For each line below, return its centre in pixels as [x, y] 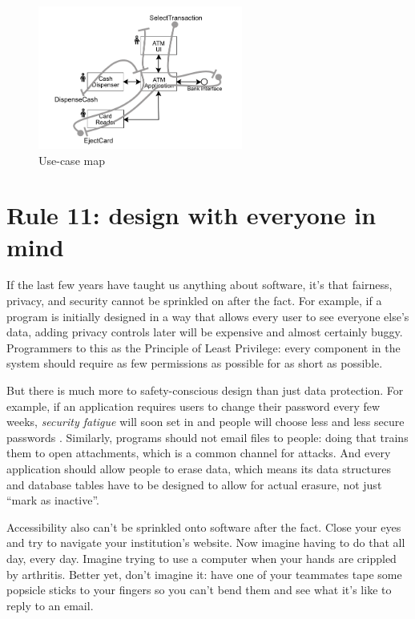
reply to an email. [50, 605]
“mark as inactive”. [53, 500]
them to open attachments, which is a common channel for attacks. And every [199, 453]
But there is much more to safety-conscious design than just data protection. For [205, 390]
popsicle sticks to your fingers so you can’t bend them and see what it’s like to [199, 590]
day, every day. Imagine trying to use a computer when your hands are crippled [201, 558]
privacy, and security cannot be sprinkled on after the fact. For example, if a [194, 301]
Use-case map [72, 160]
